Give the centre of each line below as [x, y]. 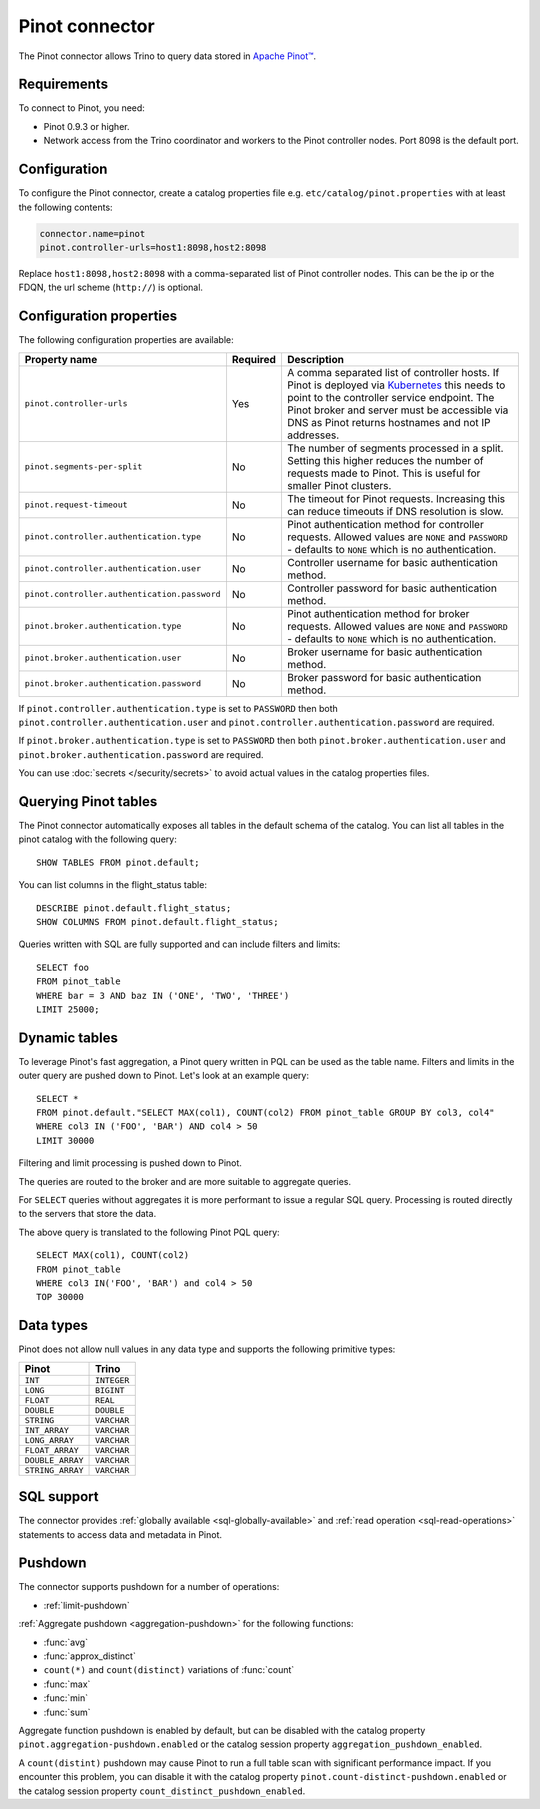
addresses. [313, 435]
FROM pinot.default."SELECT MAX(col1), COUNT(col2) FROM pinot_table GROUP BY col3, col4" [265, 1113]
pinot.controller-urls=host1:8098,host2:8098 [153, 247]
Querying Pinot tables [88, 801]
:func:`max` [67, 1684]
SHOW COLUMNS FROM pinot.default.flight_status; [157, 921]
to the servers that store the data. [87, 1214]
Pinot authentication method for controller [385, 524]
